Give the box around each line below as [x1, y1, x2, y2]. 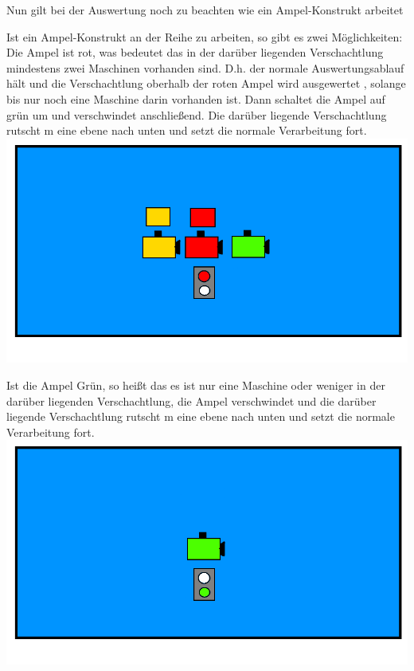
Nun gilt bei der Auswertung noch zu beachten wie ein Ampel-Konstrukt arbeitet [6, 2, 404, 18]
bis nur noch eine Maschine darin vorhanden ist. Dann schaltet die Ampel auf [6, 90, 385, 107]
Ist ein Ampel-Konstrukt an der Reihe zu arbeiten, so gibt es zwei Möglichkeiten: [6, 28, 403, 45]
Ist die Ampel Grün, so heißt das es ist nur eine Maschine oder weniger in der [6, 376, 385, 393]
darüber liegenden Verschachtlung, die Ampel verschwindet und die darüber [6, 392, 377, 409]
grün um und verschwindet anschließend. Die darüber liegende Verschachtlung [6, 106, 387, 123]
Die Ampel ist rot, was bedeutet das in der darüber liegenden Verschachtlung [6, 44, 384, 61]
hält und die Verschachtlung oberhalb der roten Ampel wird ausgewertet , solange [6, 75, 406, 92]
